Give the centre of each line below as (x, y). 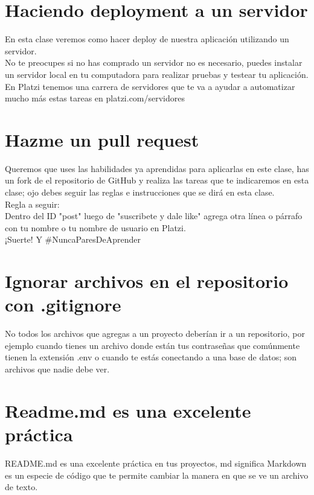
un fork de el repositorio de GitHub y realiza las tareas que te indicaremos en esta (157, 180)
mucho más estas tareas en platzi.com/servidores (95, 98)
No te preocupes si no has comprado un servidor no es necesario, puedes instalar (154, 62)
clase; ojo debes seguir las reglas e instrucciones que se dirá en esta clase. (140, 192)
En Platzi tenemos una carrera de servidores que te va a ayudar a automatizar (150, 86)
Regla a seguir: (32, 204)
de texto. (21, 487)
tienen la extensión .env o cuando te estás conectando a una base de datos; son (151, 357)
